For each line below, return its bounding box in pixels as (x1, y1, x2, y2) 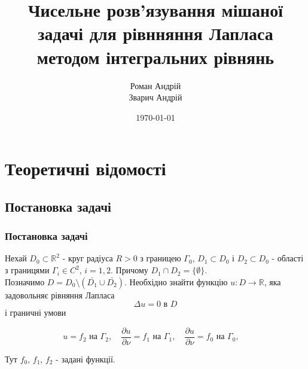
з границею (140, 252, 181, 264)
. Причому (110, 264, 148, 276)
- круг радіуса (62, 252, 113, 264)
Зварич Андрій (129, 91, 182, 103)
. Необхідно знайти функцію (124, 275, 228, 288)
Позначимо (5, 275, 45, 288)
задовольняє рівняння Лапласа (5, 288, 115, 301)
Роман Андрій (130, 79, 181, 92)
